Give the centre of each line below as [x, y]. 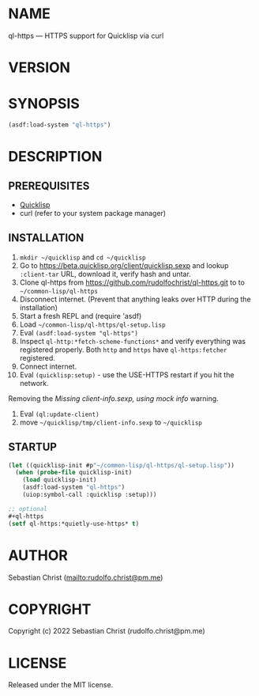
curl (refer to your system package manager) [93, 213]
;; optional [28, 509]
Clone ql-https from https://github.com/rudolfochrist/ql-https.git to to [132, 282]
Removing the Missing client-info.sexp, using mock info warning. [113, 398]
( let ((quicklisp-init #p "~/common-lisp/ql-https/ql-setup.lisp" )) [122, 465]
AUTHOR [38, 555]
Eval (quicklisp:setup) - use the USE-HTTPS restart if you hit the [127, 374]
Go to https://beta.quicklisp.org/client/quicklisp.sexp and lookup [124, 265]
